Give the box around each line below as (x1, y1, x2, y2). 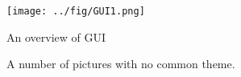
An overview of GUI (6, 28, 106, 45)
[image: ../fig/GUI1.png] (6, 6, 145, 17)
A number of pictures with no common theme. (6, 55, 235, 72)
